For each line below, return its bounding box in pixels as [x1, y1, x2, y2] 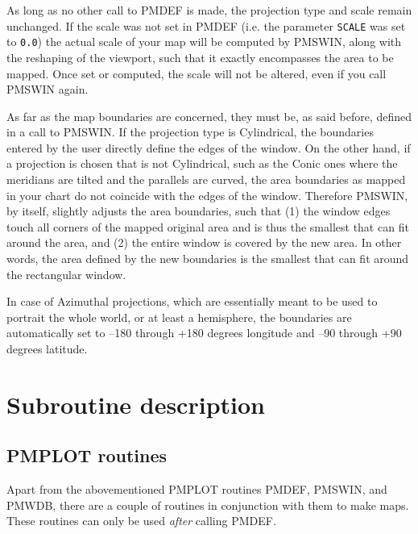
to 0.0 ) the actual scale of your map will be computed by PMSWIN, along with [6, 33, 402, 50]
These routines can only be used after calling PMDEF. [6, 512, 276, 529]
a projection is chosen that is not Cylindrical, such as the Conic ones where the [6, 155, 398, 172]
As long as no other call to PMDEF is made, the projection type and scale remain [6, 2, 412, 18]
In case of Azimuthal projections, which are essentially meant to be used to [6, 293, 378, 310]
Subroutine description [6, 387, 265, 420]
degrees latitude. [6, 340, 88, 357]
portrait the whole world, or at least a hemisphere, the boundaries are [6, 308, 352, 325]
